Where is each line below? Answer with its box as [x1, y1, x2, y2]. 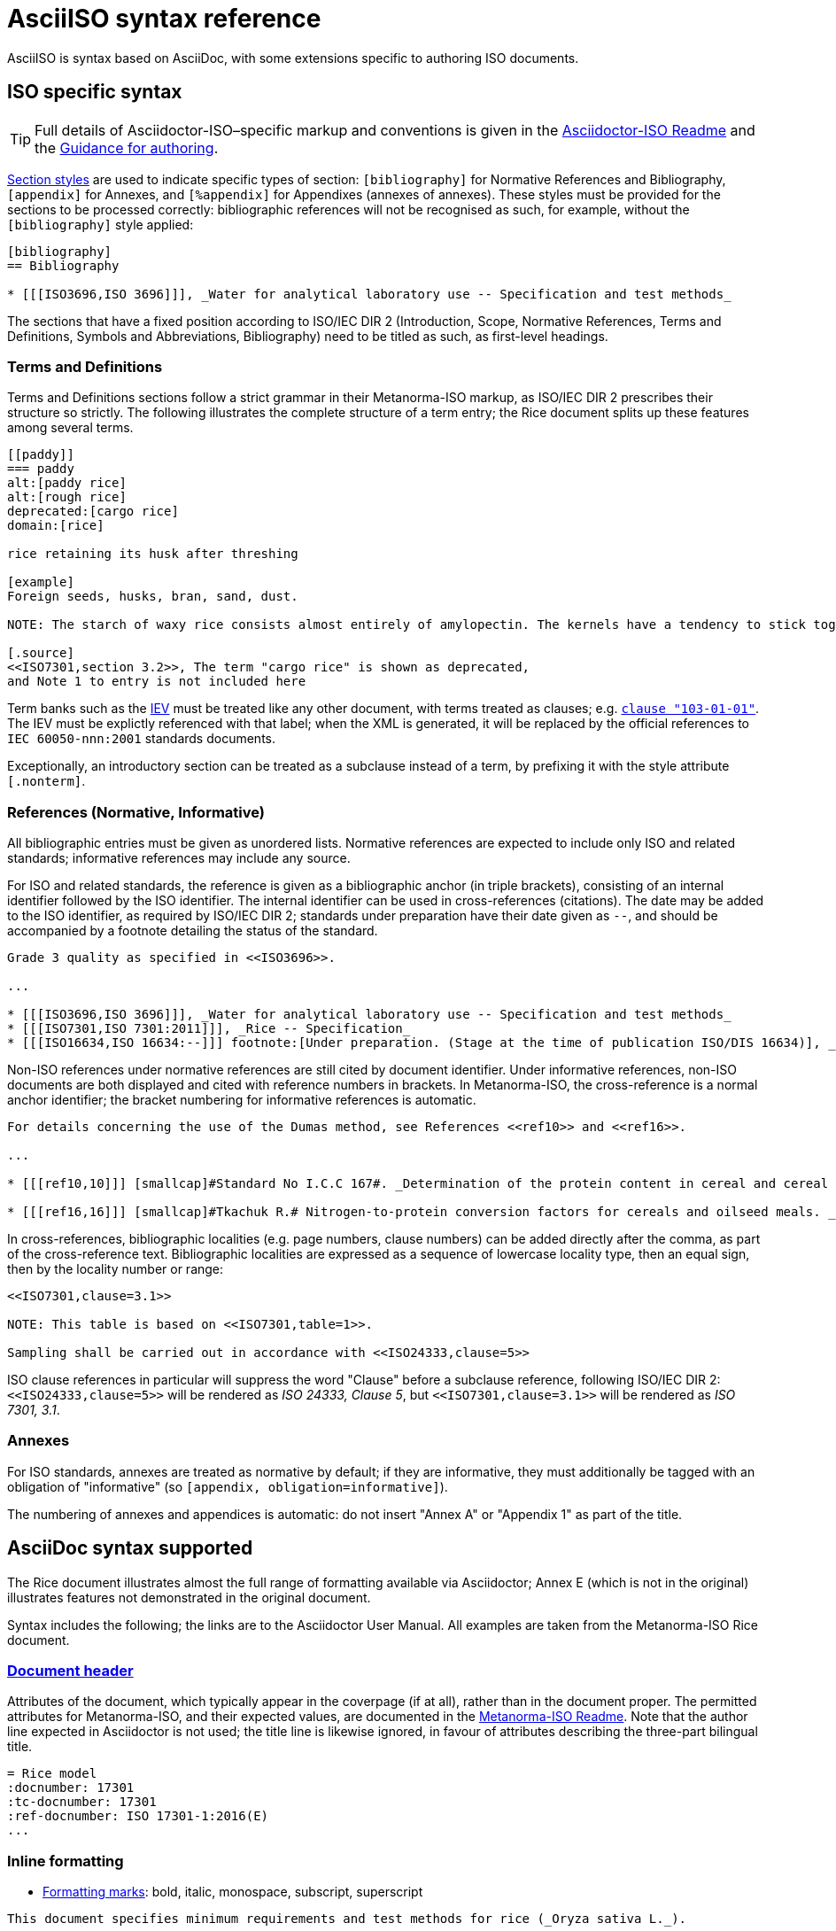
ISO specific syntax [7, 81, 182, 104]
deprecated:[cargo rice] [7, 504, 179, 519]
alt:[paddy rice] [7, 476, 127, 491]
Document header [7, 1662, 134, 1680]
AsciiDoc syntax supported [7, 1537, 253, 1560]
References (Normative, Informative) [7, 803, 266, 821]
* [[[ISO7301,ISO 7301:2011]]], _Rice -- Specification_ [7, 1021, 411, 1036]
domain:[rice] [7, 518, 104, 533]
